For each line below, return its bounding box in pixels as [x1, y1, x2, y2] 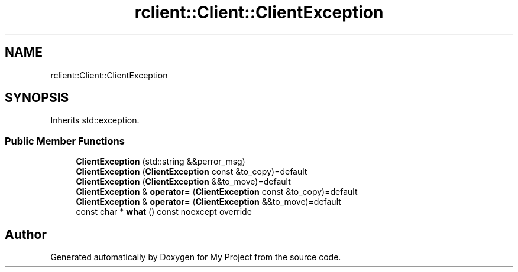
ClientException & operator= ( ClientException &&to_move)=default [76, 196, 341, 207]
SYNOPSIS [5, 90, 69, 106]
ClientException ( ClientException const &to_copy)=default [76, 166, 307, 177]
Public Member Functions [5, 135, 125, 147]
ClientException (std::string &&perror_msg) [76, 156, 245, 167]
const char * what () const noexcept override [76, 207, 252, 217]
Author [5, 227, 47, 242]
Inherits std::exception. [50, 115, 140, 126]
